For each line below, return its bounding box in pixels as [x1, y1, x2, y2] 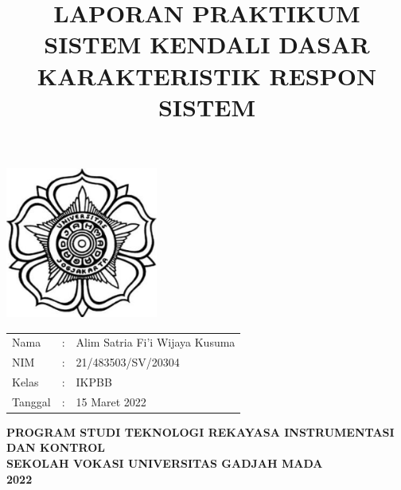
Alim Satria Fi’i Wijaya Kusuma [76, 334, 236, 351]
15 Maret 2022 [76, 393, 146, 410]
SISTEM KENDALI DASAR [44, 28, 370, 61]
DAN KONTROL [6, 439, 105, 456]
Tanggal [12, 393, 51, 410]
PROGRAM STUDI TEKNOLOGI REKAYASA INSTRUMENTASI [6, 423, 395, 440]
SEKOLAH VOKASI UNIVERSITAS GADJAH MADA [6, 455, 323, 472]
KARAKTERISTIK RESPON [37, 59, 377, 92]
